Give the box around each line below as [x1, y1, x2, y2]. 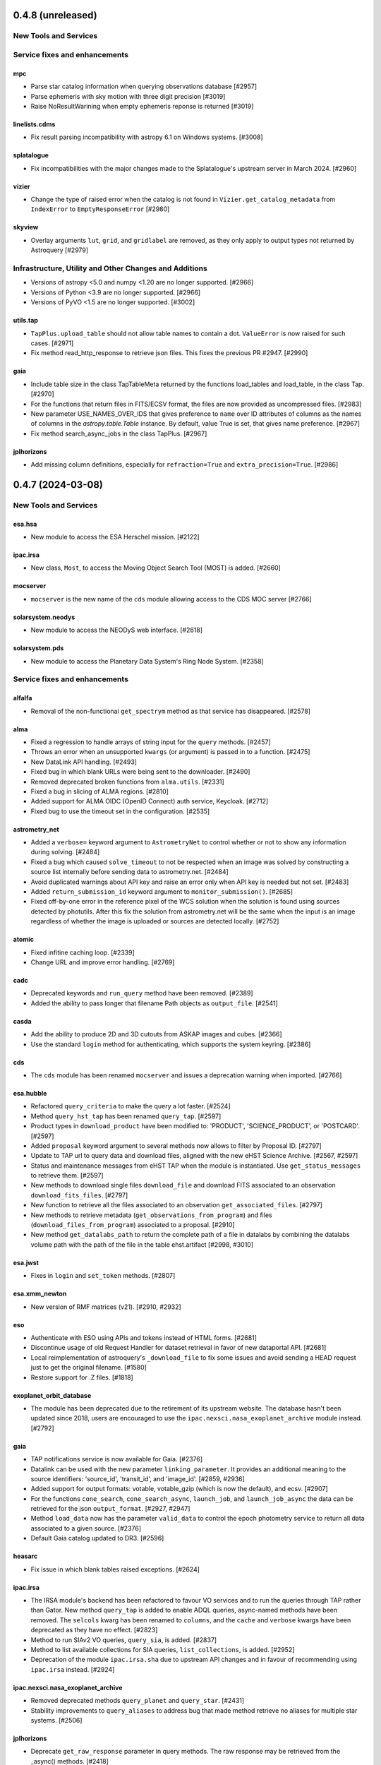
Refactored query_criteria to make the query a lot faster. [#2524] [30, 1102, 231, 1111]
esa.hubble [13, 1089, 47, 1097]
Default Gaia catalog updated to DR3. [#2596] [30, 1534, 164, 1543]
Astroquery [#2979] [30, 246, 88, 254]
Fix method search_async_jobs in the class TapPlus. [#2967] [30, 429, 207, 438]
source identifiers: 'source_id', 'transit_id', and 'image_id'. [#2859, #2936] [30, 1474, 245, 1483]
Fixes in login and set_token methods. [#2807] [30, 1272, 176, 1280]
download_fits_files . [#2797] [30, 1190, 128, 1199]
